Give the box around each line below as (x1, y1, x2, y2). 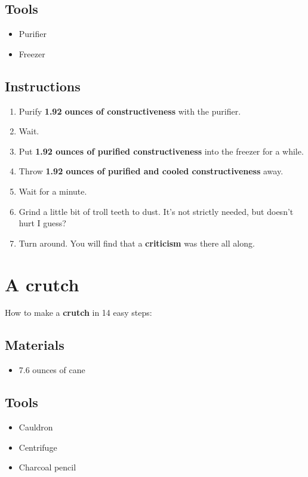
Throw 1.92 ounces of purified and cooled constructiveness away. (19, 165, 284, 177)
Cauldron (19, 421, 53, 433)
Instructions (5, 76, 81, 95)
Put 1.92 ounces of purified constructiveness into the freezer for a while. (19, 144, 304, 157)
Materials (5, 336, 64, 354)
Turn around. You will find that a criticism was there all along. (19, 236, 255, 249)
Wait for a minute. (19, 184, 87, 197)
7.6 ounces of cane (19, 364, 85, 376)
